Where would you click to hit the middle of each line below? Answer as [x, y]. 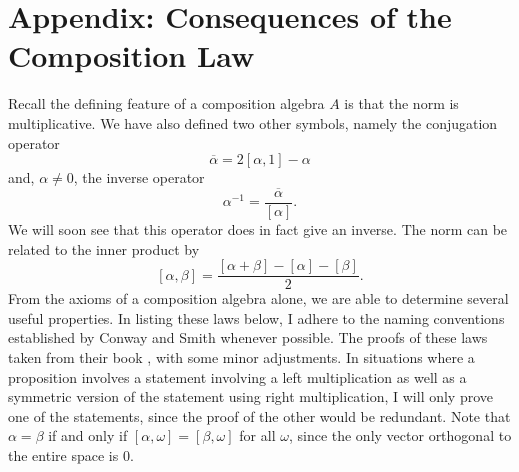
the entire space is [63, 454]
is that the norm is [401, 103]
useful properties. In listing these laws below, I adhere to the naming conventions [256, 317]
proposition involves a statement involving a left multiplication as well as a [237, 376]
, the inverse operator [139, 177]
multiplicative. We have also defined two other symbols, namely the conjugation [253, 122]
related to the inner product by [104, 248]
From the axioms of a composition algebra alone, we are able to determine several [258, 298]
